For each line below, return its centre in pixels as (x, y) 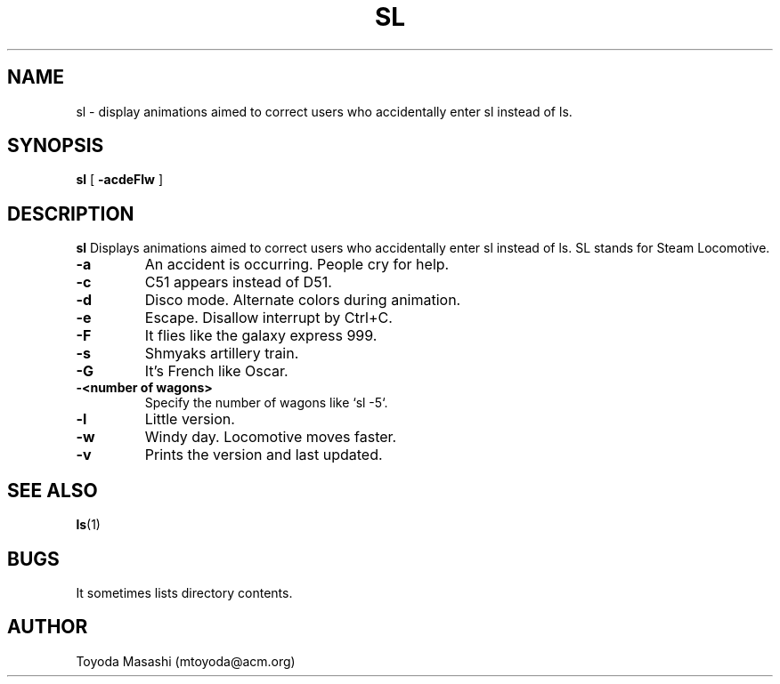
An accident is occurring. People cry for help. (297, 265)
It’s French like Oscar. (216, 371)
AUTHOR (48, 627)
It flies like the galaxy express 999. (261, 336)
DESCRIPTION (71, 213)
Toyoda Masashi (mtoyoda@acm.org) (186, 661)
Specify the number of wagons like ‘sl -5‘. (266, 403)
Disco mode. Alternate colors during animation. (303, 300)
